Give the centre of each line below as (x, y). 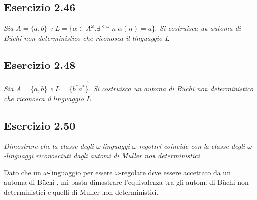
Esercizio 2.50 (40, 125)
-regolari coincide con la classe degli (191, 146)
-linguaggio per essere (80, 172)
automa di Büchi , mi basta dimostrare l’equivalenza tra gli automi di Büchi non (126, 182)
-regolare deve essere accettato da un (175, 172)
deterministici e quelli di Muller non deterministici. (81, 192)
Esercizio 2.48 (40, 64)
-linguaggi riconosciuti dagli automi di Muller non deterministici (102, 156)
